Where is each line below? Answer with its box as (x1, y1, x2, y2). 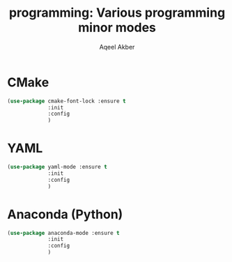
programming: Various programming (8, 5, 226, 21)
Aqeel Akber (99, 43, 135, 51)
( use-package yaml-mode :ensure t (7, 164, 108, 171)
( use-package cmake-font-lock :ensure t (7, 98, 127, 105)
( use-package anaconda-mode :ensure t (7, 229, 120, 236)
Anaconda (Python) (7, 206, 123, 222)
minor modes (77, 20, 157, 36)
